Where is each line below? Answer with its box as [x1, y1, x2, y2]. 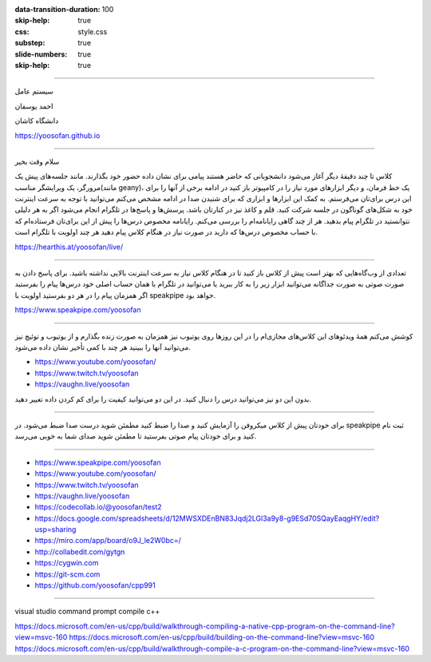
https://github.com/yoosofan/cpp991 [34, 581, 156, 590]
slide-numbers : [14, 49, 68, 59]
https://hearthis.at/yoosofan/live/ [14, 242, 124, 252]
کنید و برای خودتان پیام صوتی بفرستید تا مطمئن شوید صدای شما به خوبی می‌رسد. [14, 431, 257, 441]
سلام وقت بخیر [14, 157, 60, 166]
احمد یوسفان [14, 101, 53, 111]
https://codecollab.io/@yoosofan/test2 [34, 502, 163, 512]
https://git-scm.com [34, 569, 101, 579]
